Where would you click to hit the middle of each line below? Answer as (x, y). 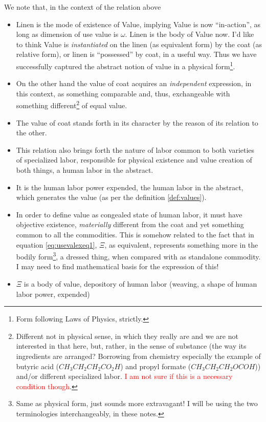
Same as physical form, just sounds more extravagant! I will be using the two (137, 403)
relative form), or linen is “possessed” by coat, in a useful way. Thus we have (136, 54)
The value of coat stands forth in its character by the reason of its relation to (137, 122)
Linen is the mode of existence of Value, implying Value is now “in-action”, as (138, 24)
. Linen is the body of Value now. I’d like (190, 34)
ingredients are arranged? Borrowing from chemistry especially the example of (138, 356)
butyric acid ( (38, 366)
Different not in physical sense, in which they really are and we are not (127, 336)
